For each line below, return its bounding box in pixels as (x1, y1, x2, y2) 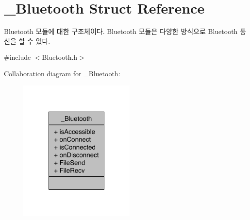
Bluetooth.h (42, 52, 78, 62)
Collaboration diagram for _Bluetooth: (4, 68, 120, 78)
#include (4, 52, 31, 62)
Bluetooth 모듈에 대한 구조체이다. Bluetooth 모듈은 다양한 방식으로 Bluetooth (4, 26, 238, 36)
